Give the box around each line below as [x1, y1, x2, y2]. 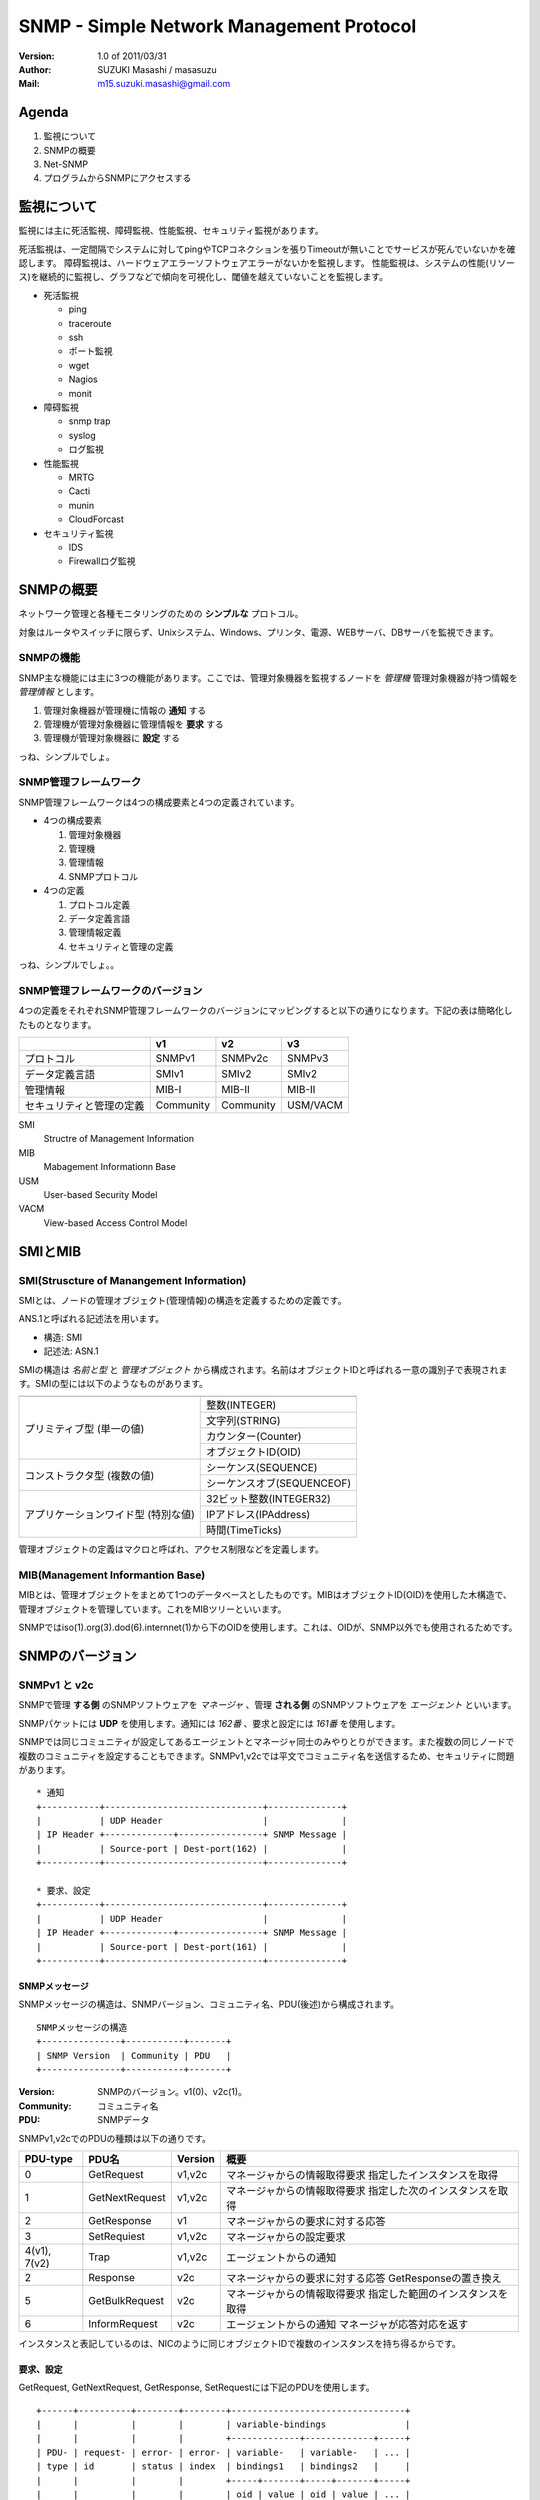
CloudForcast [68, 513, 124, 525]
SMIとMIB [18, 1243, 82, 1260]
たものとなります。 [18, 1018, 97, 1030]
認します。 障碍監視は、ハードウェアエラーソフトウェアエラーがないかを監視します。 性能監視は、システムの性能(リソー [18, 257, 515, 269]
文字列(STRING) [206, 1414, 281, 1428]
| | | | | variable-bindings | [36, 2419, 411, 2430]
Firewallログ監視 [68, 555, 136, 567]
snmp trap [68, 415, 111, 427]
